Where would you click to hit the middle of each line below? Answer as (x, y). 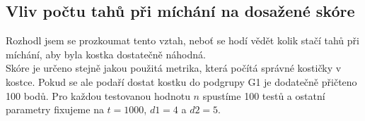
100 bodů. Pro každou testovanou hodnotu (98, 95)
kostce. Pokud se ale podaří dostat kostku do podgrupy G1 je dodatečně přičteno (181, 81)
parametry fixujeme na (55, 109)
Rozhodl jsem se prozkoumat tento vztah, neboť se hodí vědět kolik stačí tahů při (182, 40)
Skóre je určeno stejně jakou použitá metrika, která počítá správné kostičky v (174, 68)
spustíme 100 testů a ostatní (264, 95)
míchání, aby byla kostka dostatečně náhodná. (106, 54)
